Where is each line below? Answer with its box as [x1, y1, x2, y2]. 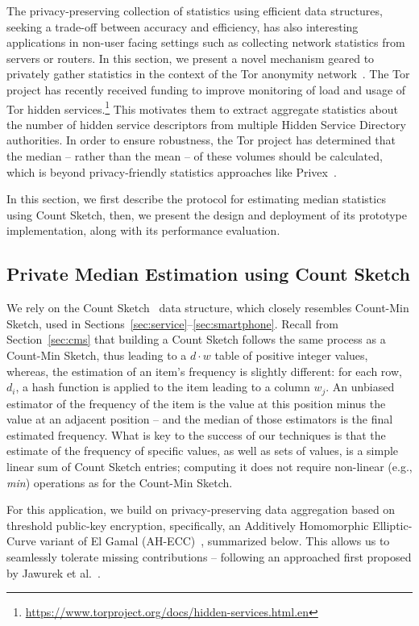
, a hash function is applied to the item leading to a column [15, 378, 310, 395]
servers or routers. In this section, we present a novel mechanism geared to [6, 49, 375, 66]
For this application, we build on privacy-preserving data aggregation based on [6, 501, 396, 518]
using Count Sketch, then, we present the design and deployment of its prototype [6, 206, 407, 223]
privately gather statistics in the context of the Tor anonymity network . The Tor [6, 65, 410, 82]
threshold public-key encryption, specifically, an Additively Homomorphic [6, 516, 369, 533]
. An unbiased [326, 378, 395, 395]
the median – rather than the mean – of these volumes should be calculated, [6, 148, 383, 164]
